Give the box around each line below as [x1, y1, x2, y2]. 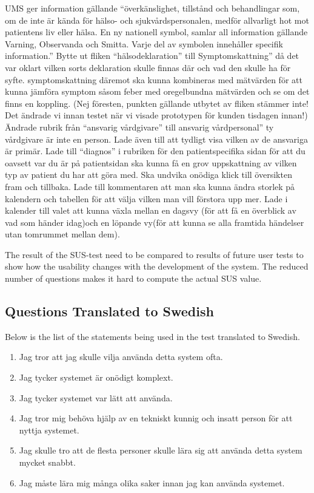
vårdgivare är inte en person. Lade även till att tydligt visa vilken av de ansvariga [5, 132, 308, 145]
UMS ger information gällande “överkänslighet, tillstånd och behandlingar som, [5, 2, 300, 14]
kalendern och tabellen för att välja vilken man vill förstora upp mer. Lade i [5, 192, 288, 205]
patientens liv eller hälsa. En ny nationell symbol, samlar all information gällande [5, 25, 308, 38]
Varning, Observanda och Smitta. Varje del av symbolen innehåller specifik [5, 37, 283, 50]
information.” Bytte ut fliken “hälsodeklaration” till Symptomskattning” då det [5, 49, 299, 62]
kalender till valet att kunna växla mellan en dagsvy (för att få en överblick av [5, 204, 296, 217]
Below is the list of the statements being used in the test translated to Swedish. [5, 330, 300, 342]
